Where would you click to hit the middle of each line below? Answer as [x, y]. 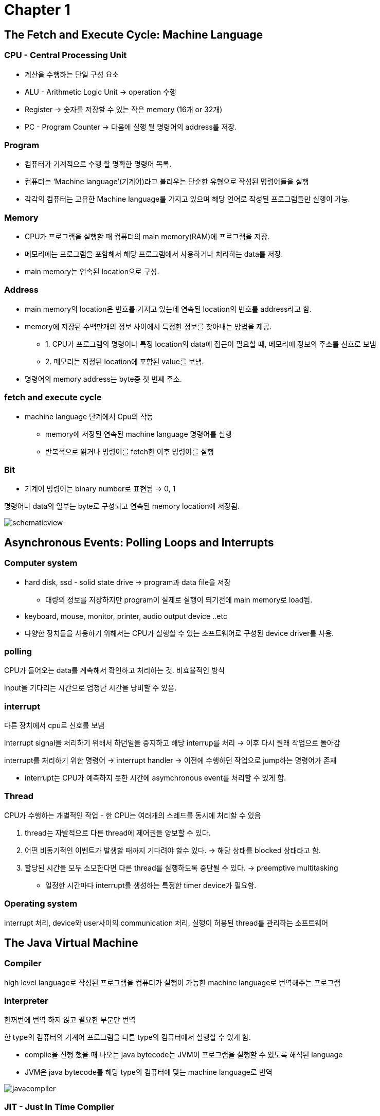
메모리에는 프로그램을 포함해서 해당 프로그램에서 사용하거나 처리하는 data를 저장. [154, 254]
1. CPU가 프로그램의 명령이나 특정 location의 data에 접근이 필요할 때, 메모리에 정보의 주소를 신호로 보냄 [211, 344]
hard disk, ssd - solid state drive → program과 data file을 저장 [128, 582]
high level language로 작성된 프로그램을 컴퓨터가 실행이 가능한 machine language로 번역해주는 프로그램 [173, 982]
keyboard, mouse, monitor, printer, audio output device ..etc [126, 616]
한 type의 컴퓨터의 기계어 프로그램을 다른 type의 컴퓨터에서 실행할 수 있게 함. [128, 1037]
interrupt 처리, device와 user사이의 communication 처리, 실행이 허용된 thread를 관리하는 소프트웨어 [166, 923]
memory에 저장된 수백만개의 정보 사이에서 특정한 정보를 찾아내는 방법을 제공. [148, 326]
